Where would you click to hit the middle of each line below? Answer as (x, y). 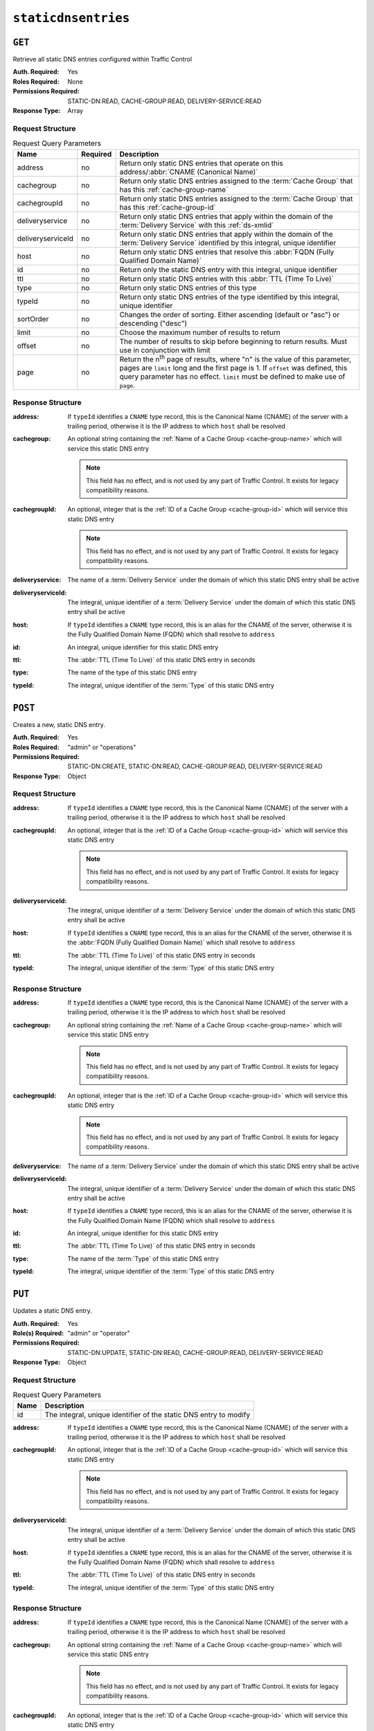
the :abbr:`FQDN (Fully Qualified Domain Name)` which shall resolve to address (181, 942)
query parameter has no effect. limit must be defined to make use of (232, 376)
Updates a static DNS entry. (53, 1311)
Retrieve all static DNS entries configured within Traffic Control (103, 60)
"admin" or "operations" (102, 747)
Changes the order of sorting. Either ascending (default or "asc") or (230, 314)
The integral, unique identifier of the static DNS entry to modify (148, 1415)
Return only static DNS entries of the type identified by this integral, (230, 296)
